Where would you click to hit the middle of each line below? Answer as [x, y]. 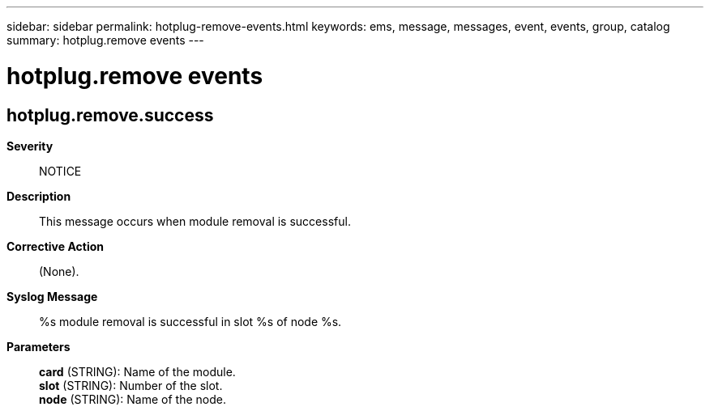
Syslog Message [52, 296]
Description [39, 196]
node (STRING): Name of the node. [133, 399]
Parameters [38, 346]
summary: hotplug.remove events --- [105, 40]
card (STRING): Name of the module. [137, 371]
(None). [59, 271]
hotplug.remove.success [110, 115]
